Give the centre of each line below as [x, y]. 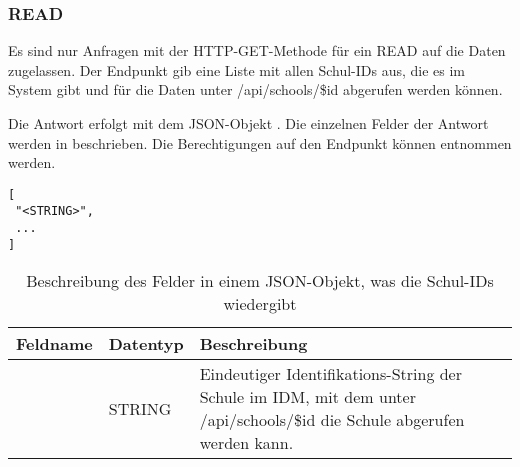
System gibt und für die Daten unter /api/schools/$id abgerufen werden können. [255, 89]
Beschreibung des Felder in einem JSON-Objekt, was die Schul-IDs [260, 281]
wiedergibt [260, 304]
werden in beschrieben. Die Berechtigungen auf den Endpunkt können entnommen [260, 142]
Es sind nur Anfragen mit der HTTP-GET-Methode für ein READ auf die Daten [257, 50]
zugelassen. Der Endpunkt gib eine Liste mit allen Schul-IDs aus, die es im [237, 69]
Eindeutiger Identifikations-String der [330, 374]
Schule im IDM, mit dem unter [307, 397]
